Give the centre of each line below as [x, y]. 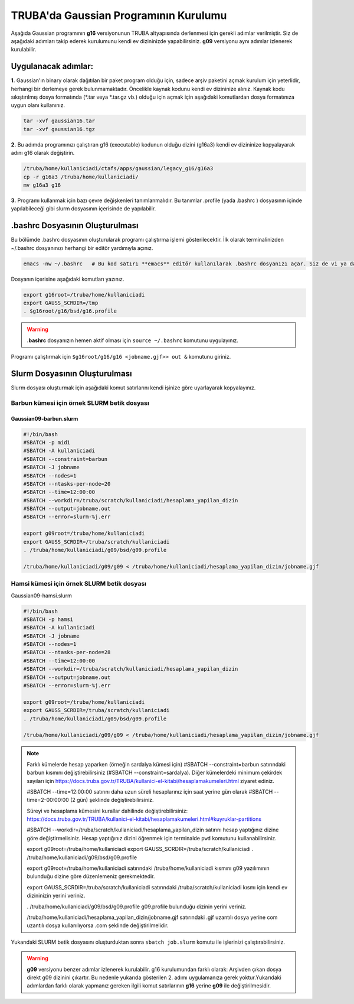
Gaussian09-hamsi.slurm [41, 595]
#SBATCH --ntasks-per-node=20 [67, 484]
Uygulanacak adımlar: [52, 66]
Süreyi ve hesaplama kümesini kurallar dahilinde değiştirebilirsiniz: [107, 811]
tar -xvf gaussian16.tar [59, 121]
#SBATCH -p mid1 [47, 442]
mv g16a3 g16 [42, 185]
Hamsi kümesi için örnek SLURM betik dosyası [79, 584]
